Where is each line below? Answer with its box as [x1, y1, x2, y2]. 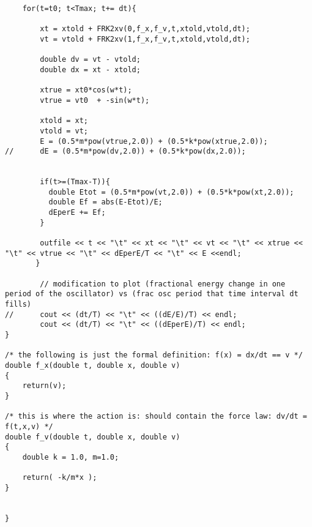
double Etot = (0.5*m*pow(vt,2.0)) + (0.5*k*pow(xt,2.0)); [48, 187, 294, 196]
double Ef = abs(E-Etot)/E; [48, 198, 163, 207]
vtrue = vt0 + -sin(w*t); [40, 95, 150, 105]
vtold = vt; [40, 126, 89, 135]
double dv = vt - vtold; [40, 55, 141, 64]
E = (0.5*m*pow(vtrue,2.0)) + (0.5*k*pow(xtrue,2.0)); [40, 136, 268, 146]
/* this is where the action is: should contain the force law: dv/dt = [5, 412, 307, 421]
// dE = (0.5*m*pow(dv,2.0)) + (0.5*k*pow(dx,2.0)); [5, 147, 246, 156]
